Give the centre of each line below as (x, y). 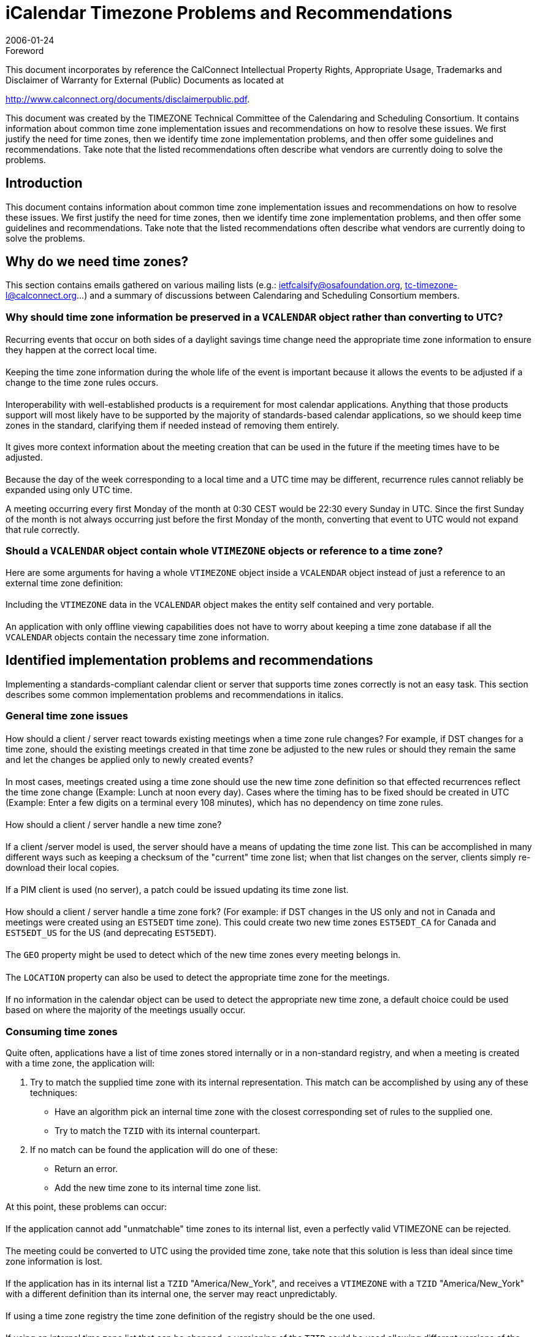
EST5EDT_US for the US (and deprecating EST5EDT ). (111, 933)
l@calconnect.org (41, 296)
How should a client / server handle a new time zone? (114, 824)
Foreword (25, 50)
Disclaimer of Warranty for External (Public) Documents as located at (145, 80)
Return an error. (86, 1168)
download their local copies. (63, 868)
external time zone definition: (64, 583)
